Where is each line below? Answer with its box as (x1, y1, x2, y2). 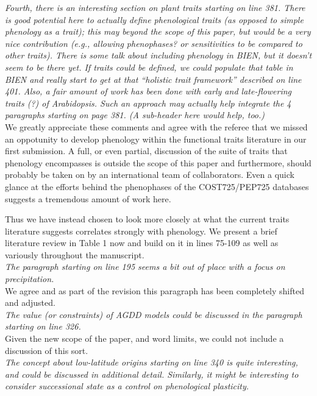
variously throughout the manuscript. (5, 248, 144, 261)
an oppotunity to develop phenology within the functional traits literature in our (5, 132, 307, 145)
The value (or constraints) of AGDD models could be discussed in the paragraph (5, 308, 302, 320)
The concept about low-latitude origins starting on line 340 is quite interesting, (5, 356, 298, 369)
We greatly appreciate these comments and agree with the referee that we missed (5, 120, 308, 133)
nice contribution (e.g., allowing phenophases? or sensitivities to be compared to (5, 37, 302, 49)
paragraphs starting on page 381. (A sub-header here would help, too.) (5, 108, 265, 121)
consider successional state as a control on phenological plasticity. (5, 380, 249, 392)
